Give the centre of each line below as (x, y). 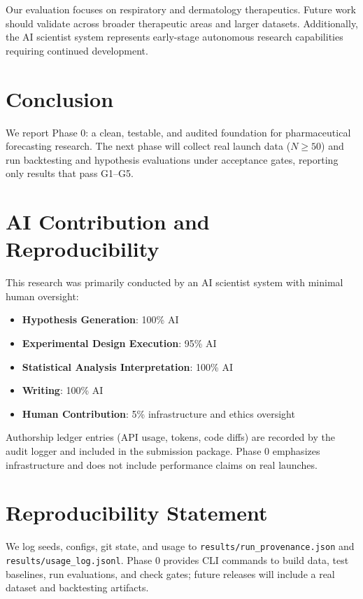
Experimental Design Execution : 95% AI (119, 343)
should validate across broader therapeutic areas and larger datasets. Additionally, (182, 23)
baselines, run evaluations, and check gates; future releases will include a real (170, 573)
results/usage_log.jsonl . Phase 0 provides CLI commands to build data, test (177, 559)
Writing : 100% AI (63, 390)
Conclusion (60, 98)
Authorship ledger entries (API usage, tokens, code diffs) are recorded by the (170, 437)
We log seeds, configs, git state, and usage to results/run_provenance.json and (180, 546)
